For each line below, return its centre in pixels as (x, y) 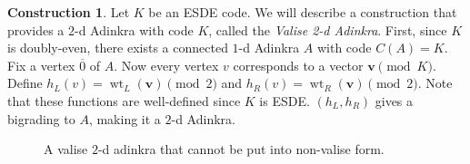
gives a (394, 100)
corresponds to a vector (298, 65)
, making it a (125, 118)
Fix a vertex (41, 65)
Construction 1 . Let (69, 12)
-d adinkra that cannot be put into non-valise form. (241, 149)
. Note (435, 83)
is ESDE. (285, 100)
